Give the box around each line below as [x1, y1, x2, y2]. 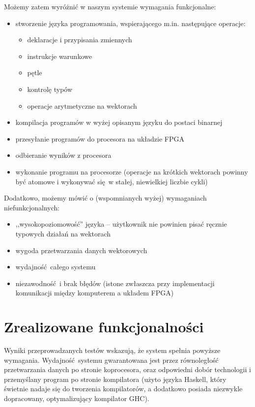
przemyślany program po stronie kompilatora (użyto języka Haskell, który [4, 374, 227, 384]
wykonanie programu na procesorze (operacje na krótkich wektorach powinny [15, 166, 248, 176]
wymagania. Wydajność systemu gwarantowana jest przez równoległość [4, 354, 219, 365]
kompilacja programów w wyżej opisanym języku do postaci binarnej [15, 117, 223, 127]
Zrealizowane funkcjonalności [4, 317, 204, 337]
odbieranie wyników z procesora [15, 150, 112, 160]
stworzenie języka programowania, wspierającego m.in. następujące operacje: [15, 18, 246, 28]
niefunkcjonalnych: [4, 202, 60, 212]
